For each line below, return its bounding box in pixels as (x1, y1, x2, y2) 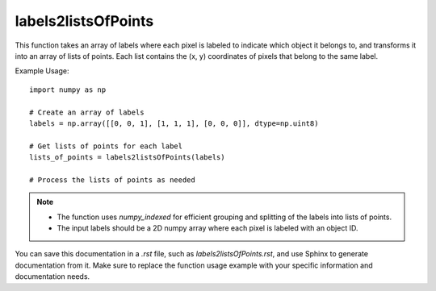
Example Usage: (15, 66, 69, 76)
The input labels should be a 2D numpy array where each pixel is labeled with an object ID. (57, 223, 358, 233)
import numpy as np (29, 85, 107, 94)
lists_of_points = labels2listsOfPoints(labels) (29, 153, 225, 162)
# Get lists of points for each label (29, 141, 183, 151)
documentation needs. (15, 272, 90, 281)
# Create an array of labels (29, 107, 145, 117)
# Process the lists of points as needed (29, 175, 195, 185)
